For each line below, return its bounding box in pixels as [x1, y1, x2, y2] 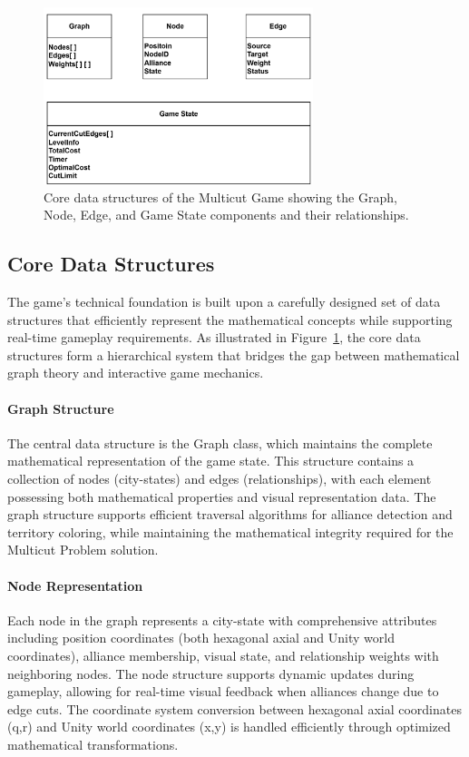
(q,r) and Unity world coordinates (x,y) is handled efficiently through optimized [7, 717, 451, 736]
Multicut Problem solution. [7, 540, 159, 559]
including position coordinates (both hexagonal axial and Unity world [7, 628, 395, 647]
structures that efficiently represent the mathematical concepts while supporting [7, 310, 453, 329]
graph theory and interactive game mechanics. [7, 363, 264, 382]
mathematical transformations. [7, 734, 179, 753]
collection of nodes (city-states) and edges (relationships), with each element [7, 469, 432, 487]
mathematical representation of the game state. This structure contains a [7, 451, 415, 470]
